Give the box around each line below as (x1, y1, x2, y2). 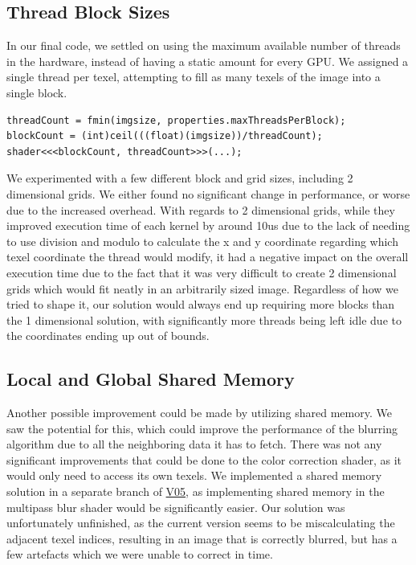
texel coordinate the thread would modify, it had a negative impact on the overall (6, 248, 409, 265)
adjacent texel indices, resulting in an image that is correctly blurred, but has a (6, 530, 398, 547)
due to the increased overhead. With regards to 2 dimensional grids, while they (6, 201, 395, 218)
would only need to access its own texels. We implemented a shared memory (6, 467, 382, 484)
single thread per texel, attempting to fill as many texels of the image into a (6, 68, 381, 85)
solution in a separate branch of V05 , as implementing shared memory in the (6, 483, 385, 500)
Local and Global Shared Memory (6, 366, 295, 391)
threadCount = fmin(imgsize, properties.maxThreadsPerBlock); (6, 114, 346, 126)
